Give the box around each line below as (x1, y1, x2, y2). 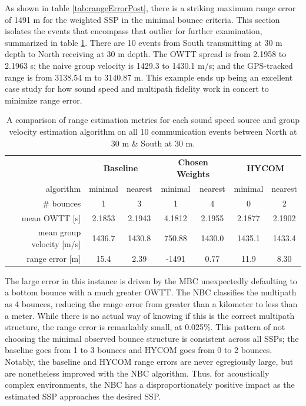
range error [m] (26, 252, 81, 264)
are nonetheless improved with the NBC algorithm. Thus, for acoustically (5, 367, 270, 379)
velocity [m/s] (31, 237, 81, 249)
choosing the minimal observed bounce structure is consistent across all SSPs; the (5, 332, 299, 344)
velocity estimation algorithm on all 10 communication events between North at (9, 125, 297, 137)
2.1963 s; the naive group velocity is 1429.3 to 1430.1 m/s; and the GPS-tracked (5, 59, 293, 71)
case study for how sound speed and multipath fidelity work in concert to (5, 82, 269, 95)
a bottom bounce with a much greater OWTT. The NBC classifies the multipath (5, 286, 297, 298)
